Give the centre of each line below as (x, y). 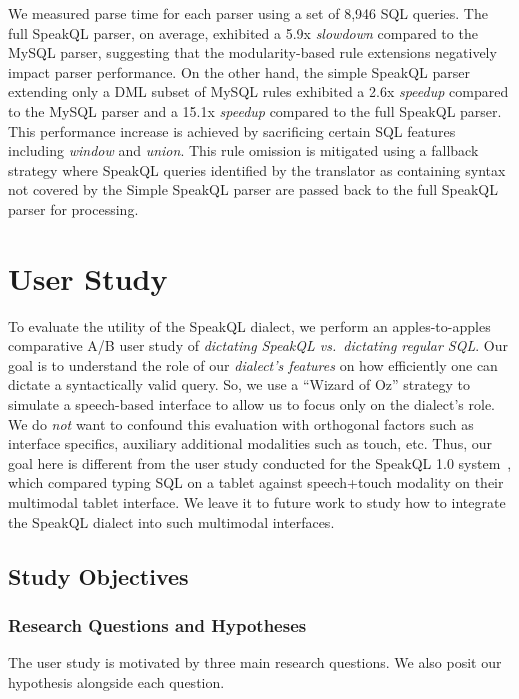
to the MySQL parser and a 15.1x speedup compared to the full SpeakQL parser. (255, 110)
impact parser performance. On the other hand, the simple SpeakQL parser (239, 71)
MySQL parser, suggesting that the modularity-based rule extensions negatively (252, 52)
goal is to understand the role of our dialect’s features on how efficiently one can (253, 364)
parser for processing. (73, 208)
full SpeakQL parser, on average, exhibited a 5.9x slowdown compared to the (243, 32)
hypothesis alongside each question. (116, 681)
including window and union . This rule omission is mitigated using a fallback (243, 150)
